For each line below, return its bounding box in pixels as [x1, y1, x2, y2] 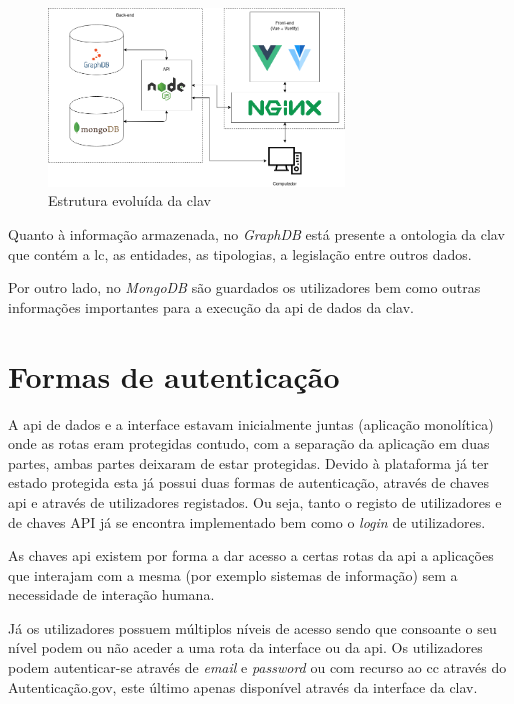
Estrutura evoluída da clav [48, 190, 211, 211]
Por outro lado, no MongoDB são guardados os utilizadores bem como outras [8, 277, 481, 298]
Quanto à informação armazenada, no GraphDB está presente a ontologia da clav [8, 224, 505, 245]
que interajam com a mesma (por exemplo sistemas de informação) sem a [8, 564, 458, 585]
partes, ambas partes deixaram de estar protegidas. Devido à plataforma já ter [8, 452, 489, 473]
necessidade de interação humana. [8, 584, 215, 605]
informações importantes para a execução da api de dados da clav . [8, 296, 414, 317]
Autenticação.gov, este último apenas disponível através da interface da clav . [8, 676, 478, 697]
